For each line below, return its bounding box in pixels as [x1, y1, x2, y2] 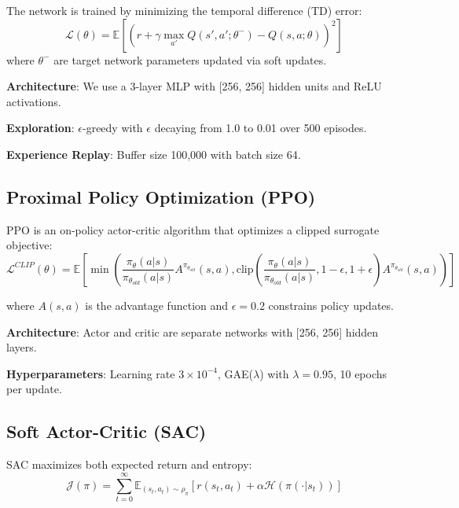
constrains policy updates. [268, 296, 394, 313]
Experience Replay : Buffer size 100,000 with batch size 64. [6, 145, 301, 162]
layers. [6, 339, 37, 355]
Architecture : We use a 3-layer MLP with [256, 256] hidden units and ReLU [6, 78, 382, 94]
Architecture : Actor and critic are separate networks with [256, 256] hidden [6, 323, 379, 340]
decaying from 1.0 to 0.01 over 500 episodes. [154, 120, 367, 136]
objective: [6, 237, 53, 253]
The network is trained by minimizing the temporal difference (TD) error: [6, 2, 362, 18]
